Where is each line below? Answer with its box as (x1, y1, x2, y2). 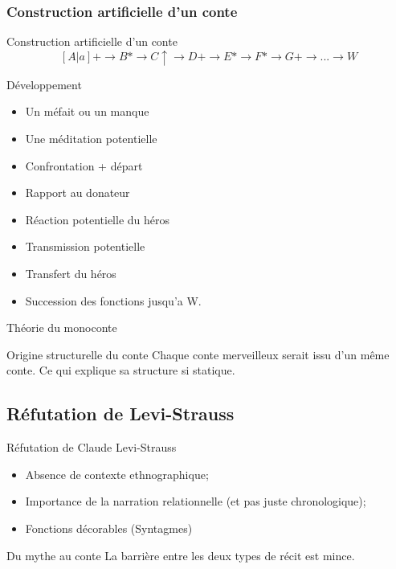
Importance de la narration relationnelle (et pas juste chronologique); (25, 493, 366, 510)
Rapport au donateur (25, 184, 130, 201)
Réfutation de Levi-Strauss (6, 401, 235, 426)
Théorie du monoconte (6, 319, 117, 336)
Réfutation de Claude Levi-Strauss (6, 439, 177, 456)
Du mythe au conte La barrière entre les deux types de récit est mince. (6, 546, 355, 563)
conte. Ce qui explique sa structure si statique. (6, 362, 235, 379)
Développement (6, 76, 82, 92)
